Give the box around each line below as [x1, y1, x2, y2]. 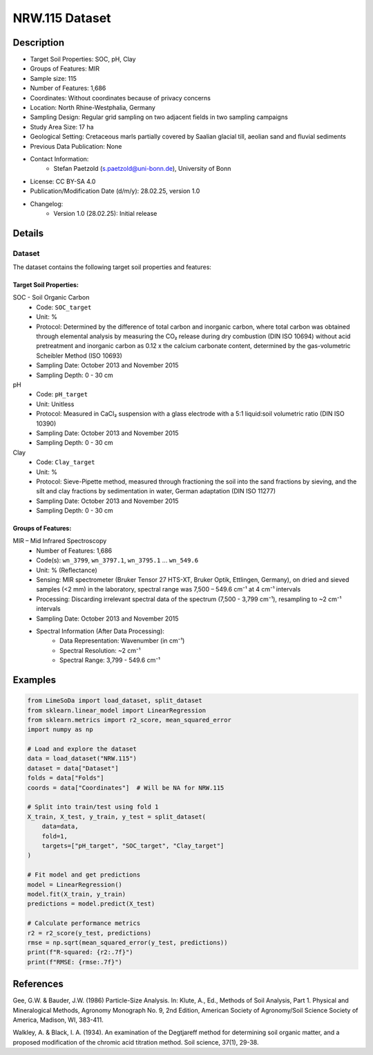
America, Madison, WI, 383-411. [12, 1016, 104, 1024]
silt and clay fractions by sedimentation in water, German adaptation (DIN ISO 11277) [36, 487, 276, 495]
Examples [12, 674, 57, 686]
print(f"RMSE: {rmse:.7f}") [27, 958, 122, 966]
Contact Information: [30, 154, 89, 163]
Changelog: [30, 199, 64, 208]
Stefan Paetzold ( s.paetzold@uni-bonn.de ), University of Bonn [53, 165, 231, 173]
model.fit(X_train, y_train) [27, 890, 126, 898]
